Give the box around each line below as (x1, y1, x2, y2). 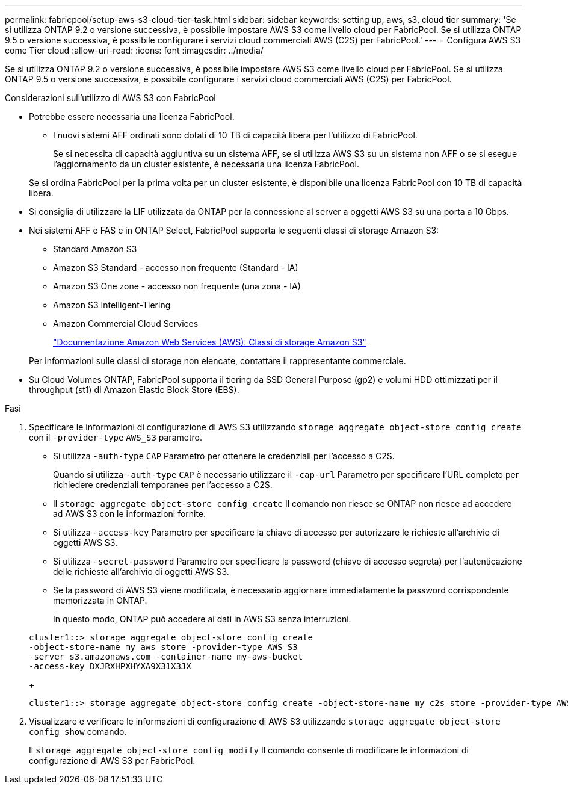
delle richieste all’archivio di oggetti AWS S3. (53, 566, 229, 577)
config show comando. (29, 726, 127, 737)
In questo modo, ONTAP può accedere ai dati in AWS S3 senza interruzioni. (53, 614, 351, 624)
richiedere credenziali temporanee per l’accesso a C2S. (53, 480, 273, 490)
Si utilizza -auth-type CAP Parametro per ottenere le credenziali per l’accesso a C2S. (53, 451, 395, 461)
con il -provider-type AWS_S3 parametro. (29, 432, 202, 442)
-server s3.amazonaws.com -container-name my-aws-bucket (29, 652, 303, 661)
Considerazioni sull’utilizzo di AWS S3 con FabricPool (5, 93, 216, 103)
